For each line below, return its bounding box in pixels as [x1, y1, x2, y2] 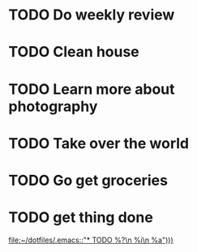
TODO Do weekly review [8, 6, 175, 24]
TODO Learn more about [8, 79, 176, 98]
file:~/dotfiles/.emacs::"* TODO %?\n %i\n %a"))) [8, 235, 173, 245]
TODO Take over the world [8, 134, 190, 152]
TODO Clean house [8, 43, 139, 62]
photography [8, 97, 98, 115]
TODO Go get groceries [8, 171, 169, 190]
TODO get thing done [8, 208, 154, 227]
